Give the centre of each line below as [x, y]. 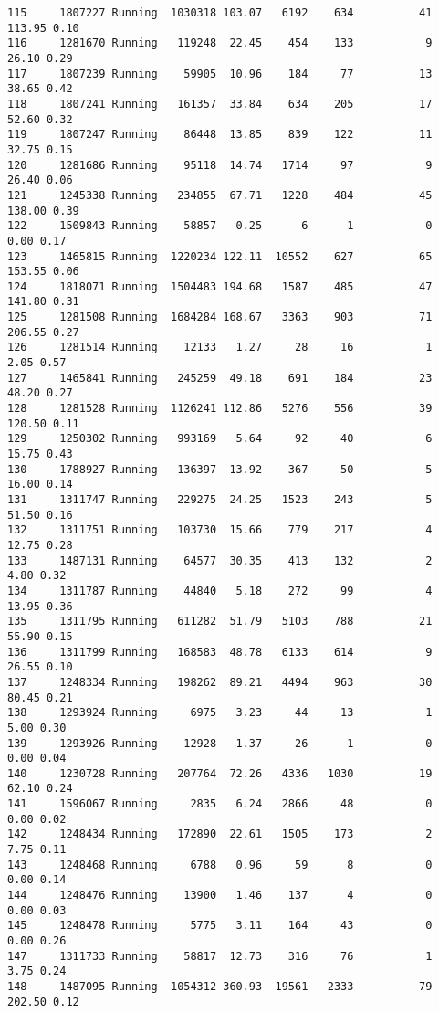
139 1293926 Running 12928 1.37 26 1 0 [220, 743]
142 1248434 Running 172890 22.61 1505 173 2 [220, 834]
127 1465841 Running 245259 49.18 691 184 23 [220, 378]
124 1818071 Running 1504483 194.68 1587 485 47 [220, 286]
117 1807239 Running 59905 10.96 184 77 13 [220, 74]
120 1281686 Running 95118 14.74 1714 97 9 [220, 165]
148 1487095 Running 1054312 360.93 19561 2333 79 [220, 987]
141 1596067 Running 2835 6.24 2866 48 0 [220, 804]
